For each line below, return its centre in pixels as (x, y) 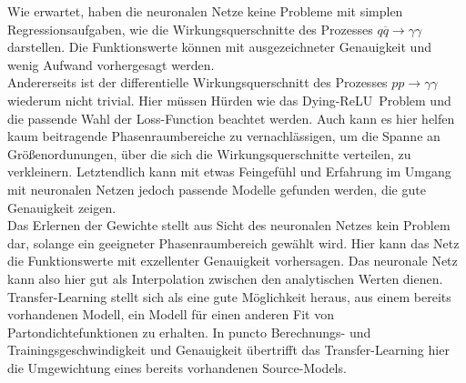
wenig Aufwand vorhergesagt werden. (111, 64)
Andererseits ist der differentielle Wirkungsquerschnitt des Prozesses (198, 82)
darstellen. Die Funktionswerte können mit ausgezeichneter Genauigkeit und (219, 47)
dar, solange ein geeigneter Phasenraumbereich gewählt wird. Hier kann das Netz (233, 242)
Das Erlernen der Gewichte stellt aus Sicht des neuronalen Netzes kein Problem (229, 225)
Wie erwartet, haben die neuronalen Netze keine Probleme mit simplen (205, 11)
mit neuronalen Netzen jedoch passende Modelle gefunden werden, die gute (217, 189)
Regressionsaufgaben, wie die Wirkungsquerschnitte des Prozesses (190, 29)
